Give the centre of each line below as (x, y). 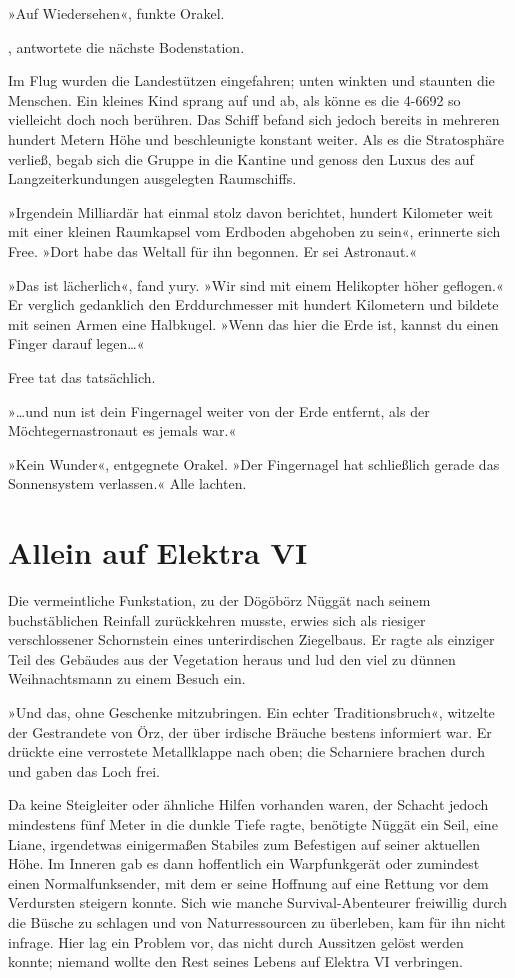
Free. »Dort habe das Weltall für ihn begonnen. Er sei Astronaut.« (213, 250)
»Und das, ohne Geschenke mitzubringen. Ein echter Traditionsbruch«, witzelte (251, 711)
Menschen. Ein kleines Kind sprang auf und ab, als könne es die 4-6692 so (234, 99)
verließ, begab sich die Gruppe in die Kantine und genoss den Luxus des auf (241, 158)
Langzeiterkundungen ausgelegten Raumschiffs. (152, 178)
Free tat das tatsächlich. (82, 376)
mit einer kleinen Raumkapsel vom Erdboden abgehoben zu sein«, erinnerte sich (254, 231)
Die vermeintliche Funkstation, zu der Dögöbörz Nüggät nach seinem (219, 600)
